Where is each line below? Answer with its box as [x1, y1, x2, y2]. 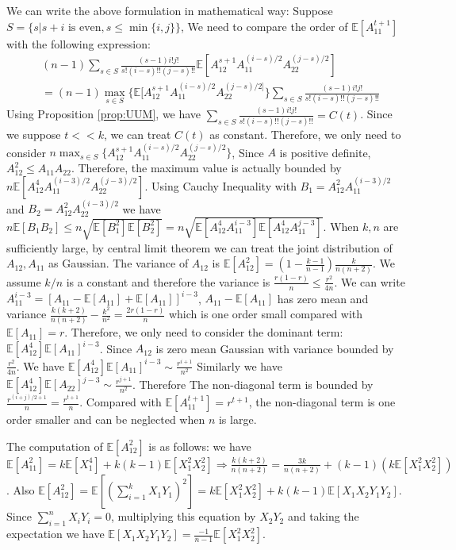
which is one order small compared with [168, 306, 363, 322]
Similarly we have [197, 357, 282, 374]
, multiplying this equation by [110, 508, 256, 525]
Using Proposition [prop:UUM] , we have [6, 106, 201, 122]
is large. [218, 411, 257, 428]
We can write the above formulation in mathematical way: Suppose [6, 2, 333, 18]
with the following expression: [6, 35, 151, 52]
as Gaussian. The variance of [48, 255, 189, 271]
